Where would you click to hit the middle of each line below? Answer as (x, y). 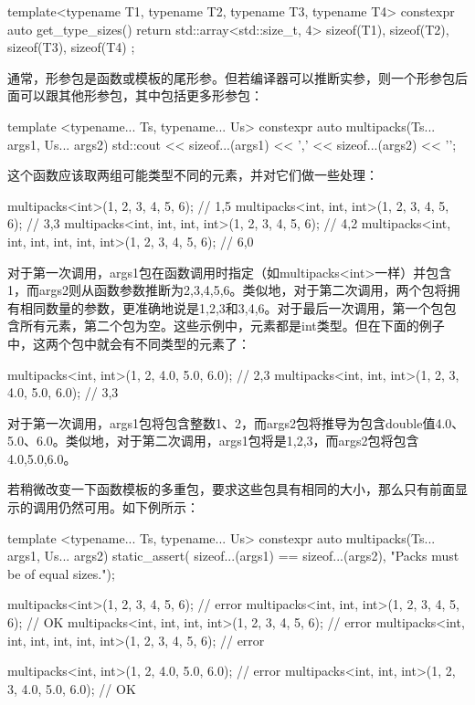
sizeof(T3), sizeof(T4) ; (71, 47)
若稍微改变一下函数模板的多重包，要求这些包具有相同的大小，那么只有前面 (231, 489)
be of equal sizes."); (61, 573)
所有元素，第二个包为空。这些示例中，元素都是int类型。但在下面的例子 (232, 326)
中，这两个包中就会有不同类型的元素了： (129, 343)
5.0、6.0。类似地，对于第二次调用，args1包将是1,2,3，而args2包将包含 (213, 441)
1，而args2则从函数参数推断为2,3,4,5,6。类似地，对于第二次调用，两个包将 (227, 290)
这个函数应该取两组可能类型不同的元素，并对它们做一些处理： (193, 175)
